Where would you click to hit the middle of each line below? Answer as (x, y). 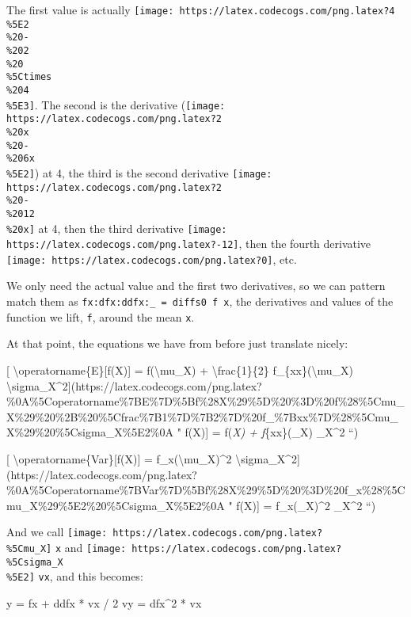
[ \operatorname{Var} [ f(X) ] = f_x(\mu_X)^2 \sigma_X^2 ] (153, 458)
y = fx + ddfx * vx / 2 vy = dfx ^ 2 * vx (104, 602)
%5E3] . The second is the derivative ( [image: (116, 104)
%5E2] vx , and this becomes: (75, 576)
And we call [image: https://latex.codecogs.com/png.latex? (165, 532)
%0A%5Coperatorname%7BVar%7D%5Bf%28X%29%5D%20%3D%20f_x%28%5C (206, 490)
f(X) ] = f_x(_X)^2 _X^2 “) (306, 505)
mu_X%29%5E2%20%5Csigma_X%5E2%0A (116, 505)
